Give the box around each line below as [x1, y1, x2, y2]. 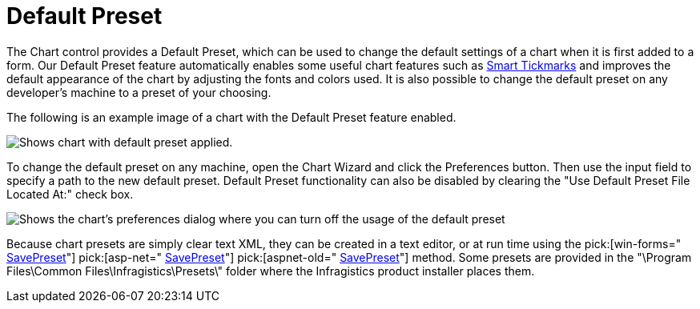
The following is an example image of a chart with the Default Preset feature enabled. [6, 110, 457, 124]
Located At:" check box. [6, 187, 134, 201]
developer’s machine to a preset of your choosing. [6, 85, 272, 99]
